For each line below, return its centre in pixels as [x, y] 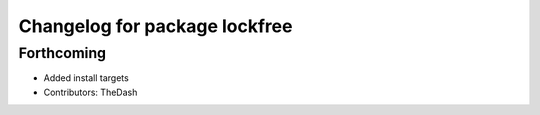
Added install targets [86, 78]
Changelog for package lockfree [155, 26]
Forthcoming [62, 53]
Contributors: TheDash [90, 92]
